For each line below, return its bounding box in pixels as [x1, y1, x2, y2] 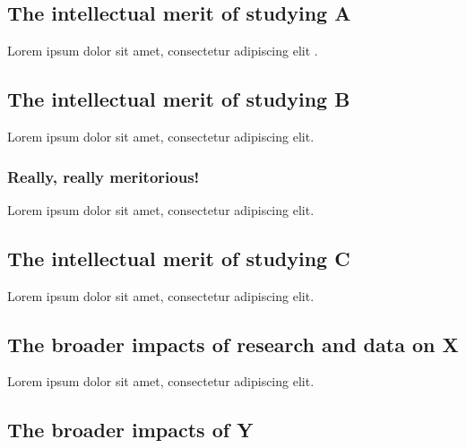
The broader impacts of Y [7, 416, 254, 444]
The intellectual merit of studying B [7, 85, 350, 113]
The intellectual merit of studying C [7, 244, 350, 271]
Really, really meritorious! [7, 165, 200, 187]
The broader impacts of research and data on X [7, 330, 459, 358]
